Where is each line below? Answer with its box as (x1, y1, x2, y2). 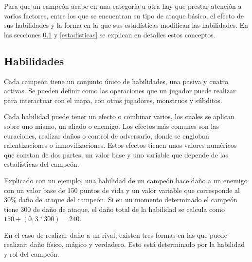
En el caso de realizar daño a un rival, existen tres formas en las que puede (4, 229, 227, 240)
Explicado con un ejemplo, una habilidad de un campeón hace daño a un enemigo (4, 175, 248, 185)
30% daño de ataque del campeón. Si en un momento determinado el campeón (4, 194, 237, 205)
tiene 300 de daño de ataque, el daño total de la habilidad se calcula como (4, 204, 225, 214)
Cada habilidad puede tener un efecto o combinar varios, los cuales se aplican (4, 111, 234, 122)
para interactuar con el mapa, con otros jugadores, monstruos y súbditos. (4, 95, 222, 105)
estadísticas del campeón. (4, 159, 79, 169)
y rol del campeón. (4, 249, 59, 259)
